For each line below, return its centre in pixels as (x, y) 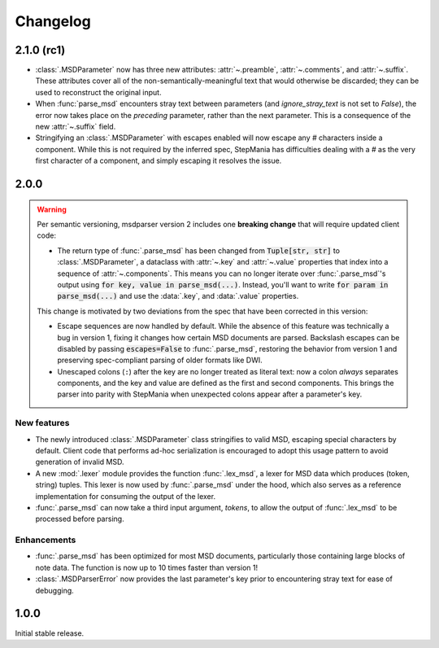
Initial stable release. (50, 633)
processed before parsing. (80, 519)
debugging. (55, 590)
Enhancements (46, 540)
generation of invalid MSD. (80, 462)
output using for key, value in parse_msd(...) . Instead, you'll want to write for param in (223, 284)
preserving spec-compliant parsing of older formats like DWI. (160, 360)
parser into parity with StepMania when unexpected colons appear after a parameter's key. (210, 394)
